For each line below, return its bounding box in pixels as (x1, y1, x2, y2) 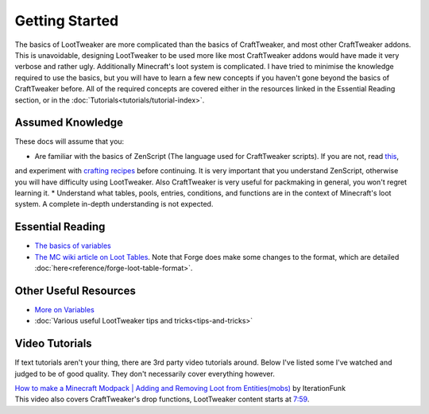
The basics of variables (34, 241, 111, 250)
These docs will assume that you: (14, 137, 125, 146)
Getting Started (14, 12, 119, 29)
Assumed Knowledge (14, 116, 123, 130)
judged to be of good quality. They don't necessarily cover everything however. (14, 369, 276, 378)
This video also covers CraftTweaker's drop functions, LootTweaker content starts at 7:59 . (14, 394, 310, 404)
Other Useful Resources (14, 284, 137, 297)
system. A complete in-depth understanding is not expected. (14, 199, 214, 209)
